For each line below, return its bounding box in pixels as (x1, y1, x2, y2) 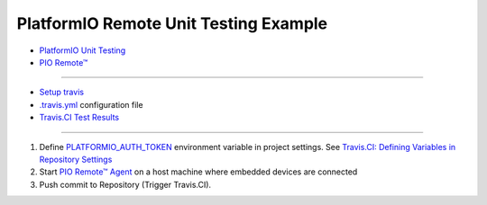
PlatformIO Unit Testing (39, 45, 126, 56)
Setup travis (39, 86, 85, 98)
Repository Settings (39, 154, 113, 165)
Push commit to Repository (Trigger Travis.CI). (39, 179, 212, 190)
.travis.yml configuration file (39, 99, 143, 110)
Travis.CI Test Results (39, 112, 120, 123)
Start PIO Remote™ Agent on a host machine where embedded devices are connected (39, 166, 358, 177)
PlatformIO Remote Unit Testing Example (16, 13, 328, 33)
